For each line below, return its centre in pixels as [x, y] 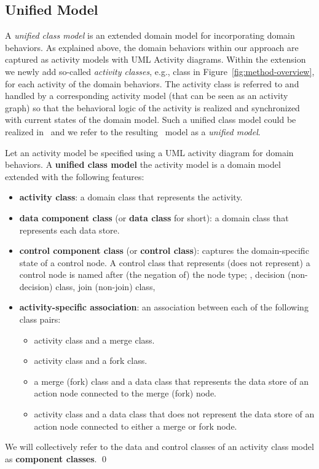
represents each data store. [69, 230]
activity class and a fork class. [91, 361]
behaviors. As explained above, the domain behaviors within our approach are [152, 47]
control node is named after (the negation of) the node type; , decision [152, 274]
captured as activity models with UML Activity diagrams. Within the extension [156, 59]
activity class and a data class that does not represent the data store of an [174, 414]
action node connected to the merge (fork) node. [125, 393]
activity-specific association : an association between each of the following [164, 307]
